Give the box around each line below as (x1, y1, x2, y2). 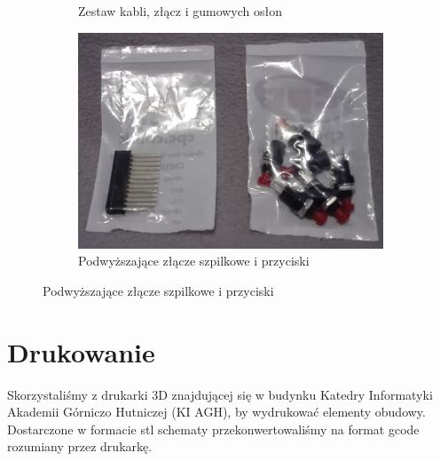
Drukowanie (7, 333, 155, 370)
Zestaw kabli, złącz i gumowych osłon (78, 2, 283, 20)
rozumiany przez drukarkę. (7, 437, 153, 456)
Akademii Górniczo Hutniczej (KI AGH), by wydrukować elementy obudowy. (7, 402, 426, 421)
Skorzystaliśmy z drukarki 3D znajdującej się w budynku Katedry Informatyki (7, 385, 433, 403)
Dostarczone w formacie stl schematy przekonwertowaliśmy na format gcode (7, 419, 420, 438)
